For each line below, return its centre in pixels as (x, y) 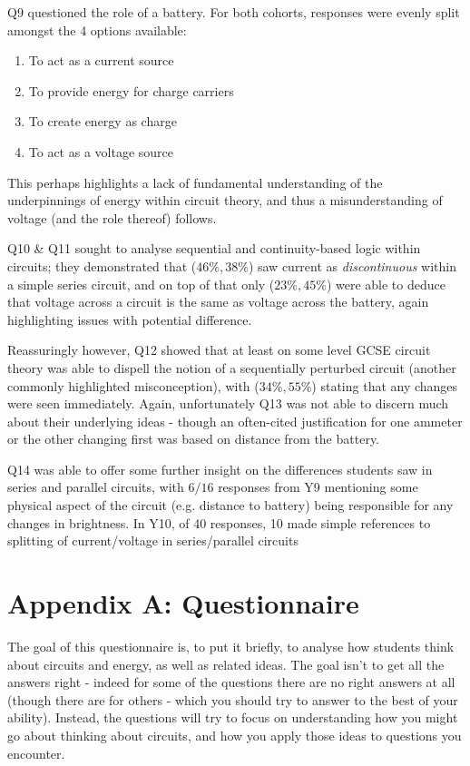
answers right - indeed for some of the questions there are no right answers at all (231, 682)
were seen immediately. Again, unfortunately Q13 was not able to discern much (228, 403)
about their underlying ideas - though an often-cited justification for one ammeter (235, 421)
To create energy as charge (103, 121)
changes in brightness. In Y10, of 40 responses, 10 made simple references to (219, 522)
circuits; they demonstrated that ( (102, 265)
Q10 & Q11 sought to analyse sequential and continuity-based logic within (214, 248)
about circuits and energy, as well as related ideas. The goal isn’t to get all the (226, 664)
